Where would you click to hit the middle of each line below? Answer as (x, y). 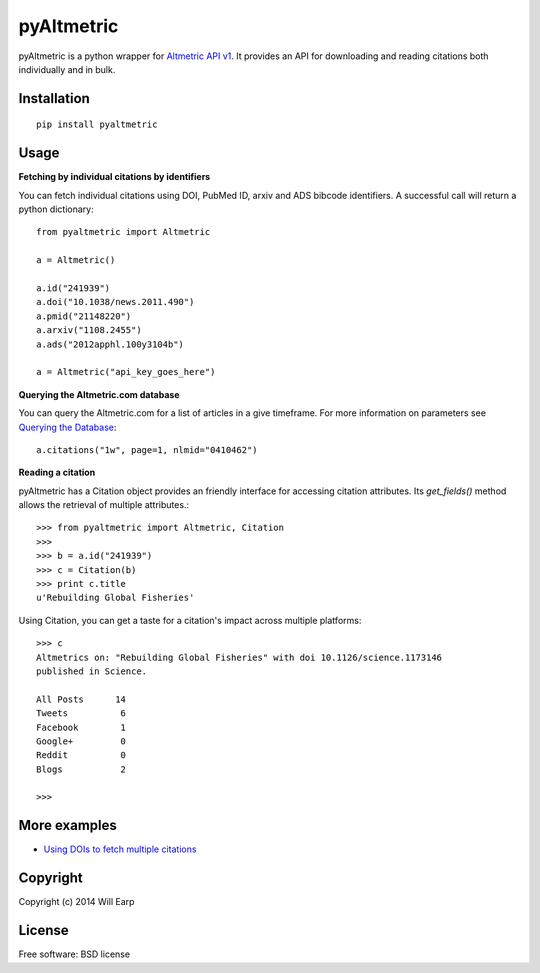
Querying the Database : (67, 427)
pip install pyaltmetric (97, 124)
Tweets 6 (81, 713)
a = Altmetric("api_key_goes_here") (126, 372)
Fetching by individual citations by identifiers (114, 177)
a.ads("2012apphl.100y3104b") (110, 344)
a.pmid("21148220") (84, 316)
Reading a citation (57, 472)
